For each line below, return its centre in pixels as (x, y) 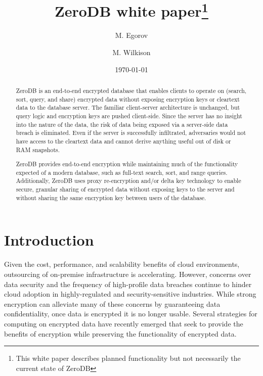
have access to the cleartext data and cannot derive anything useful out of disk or (123, 141)
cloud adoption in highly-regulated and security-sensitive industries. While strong (130, 294)
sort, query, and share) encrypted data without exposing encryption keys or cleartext (128, 99)
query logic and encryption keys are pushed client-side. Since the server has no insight (129, 116)
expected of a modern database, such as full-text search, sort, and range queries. (122, 172)
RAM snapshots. (38, 149)
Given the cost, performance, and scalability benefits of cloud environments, (122, 264)
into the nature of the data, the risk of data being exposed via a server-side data (122, 124)
